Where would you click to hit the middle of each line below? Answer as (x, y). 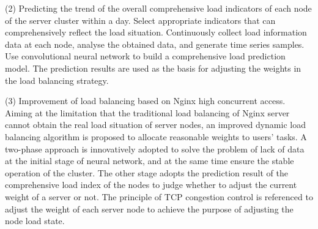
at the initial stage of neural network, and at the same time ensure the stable (150, 161)
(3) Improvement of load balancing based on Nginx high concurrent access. (145, 101)
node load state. (35, 221)
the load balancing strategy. (57, 80)
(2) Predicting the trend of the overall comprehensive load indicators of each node (158, 8)
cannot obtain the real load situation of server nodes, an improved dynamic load (155, 125)
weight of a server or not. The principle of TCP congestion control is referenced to (159, 196)
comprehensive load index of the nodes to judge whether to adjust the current (151, 185)
